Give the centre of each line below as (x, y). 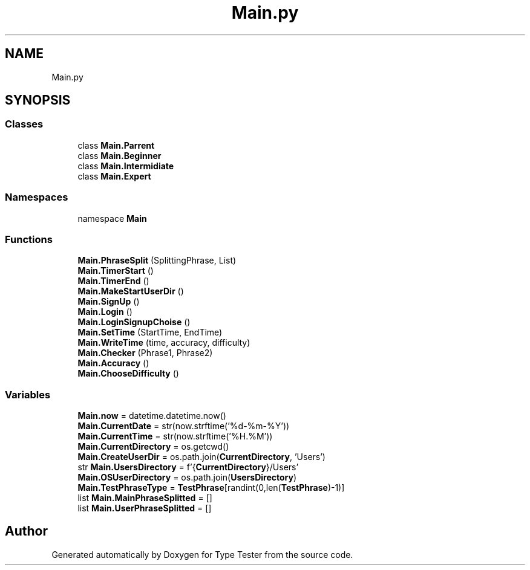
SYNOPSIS (38, 100)
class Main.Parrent (116, 145)
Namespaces (37, 197)
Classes (24, 124)
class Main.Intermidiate (126, 166)
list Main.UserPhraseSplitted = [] (145, 508)
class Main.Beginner (119, 155)
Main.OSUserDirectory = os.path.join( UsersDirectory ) (187, 478)
